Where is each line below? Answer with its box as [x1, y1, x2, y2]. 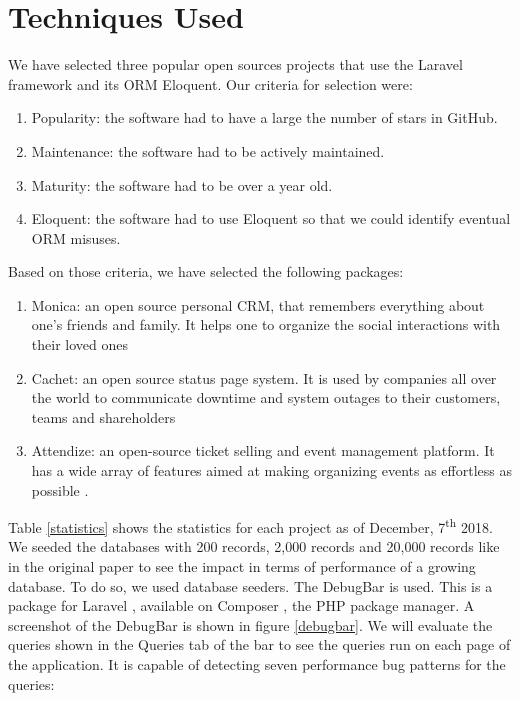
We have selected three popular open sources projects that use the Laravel [8, 54, 463, 75]
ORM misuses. [31, 227, 121, 248]
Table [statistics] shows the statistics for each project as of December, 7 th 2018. [8, 514, 493, 537]
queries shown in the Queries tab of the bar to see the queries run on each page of [8, 634, 511, 655]
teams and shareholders [31, 406, 176, 427]
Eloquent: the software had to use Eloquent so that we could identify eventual [31, 208, 511, 229]
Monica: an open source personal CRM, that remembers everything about [31, 294, 485, 315]
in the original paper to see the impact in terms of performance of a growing [8, 556, 476, 577]
